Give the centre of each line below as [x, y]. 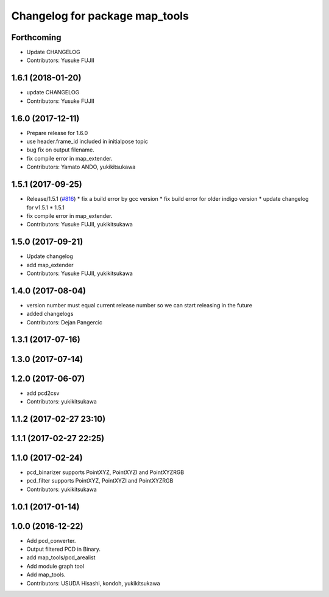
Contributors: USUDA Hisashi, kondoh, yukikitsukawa [94, 583]
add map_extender [50, 265]
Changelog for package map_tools [100, 16]
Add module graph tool [55, 566]
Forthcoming [36, 37]
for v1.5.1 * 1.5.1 [46, 208]
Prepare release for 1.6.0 [57, 133]
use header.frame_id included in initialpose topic [87, 141]
